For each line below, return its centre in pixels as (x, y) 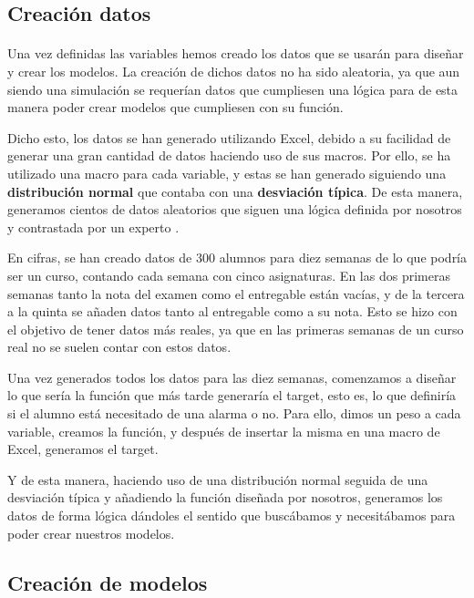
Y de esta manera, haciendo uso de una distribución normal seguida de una (218, 479)
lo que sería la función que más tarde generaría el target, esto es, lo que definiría (232, 395)
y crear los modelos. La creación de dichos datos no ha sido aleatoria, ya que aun (234, 71)
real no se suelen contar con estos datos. (119, 347)
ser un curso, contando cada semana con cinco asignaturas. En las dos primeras (229, 275)
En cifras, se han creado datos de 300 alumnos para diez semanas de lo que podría (237, 258)
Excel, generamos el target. (83, 449)
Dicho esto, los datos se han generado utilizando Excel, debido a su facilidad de (229, 137)
